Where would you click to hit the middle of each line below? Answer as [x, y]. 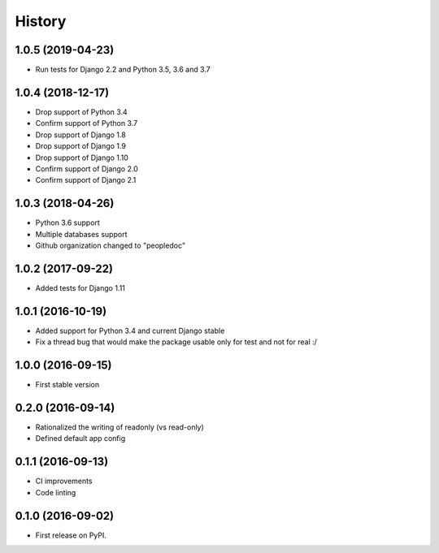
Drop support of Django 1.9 [80, 146]
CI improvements [64, 481]
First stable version [67, 385]
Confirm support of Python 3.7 [87, 123]
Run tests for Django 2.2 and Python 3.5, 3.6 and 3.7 [123, 70]
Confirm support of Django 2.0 [87, 168]
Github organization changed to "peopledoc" [111, 245]
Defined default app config [80, 439]
